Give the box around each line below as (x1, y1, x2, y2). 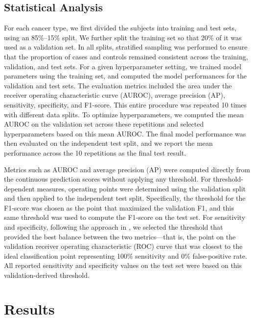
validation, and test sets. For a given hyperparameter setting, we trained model (4, 61, 242, 71)
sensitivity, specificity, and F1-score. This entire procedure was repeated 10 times (4, 99, 247, 109)
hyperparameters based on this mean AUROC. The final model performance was (4, 128, 246, 138)
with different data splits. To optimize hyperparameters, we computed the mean (4, 109, 244, 119)
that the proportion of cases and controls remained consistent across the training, (4, 51, 248, 61)
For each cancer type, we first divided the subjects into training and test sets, (4, 23, 236, 33)
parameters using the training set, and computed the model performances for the (4, 71, 247, 81)
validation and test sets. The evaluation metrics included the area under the (4, 80, 232, 90)
